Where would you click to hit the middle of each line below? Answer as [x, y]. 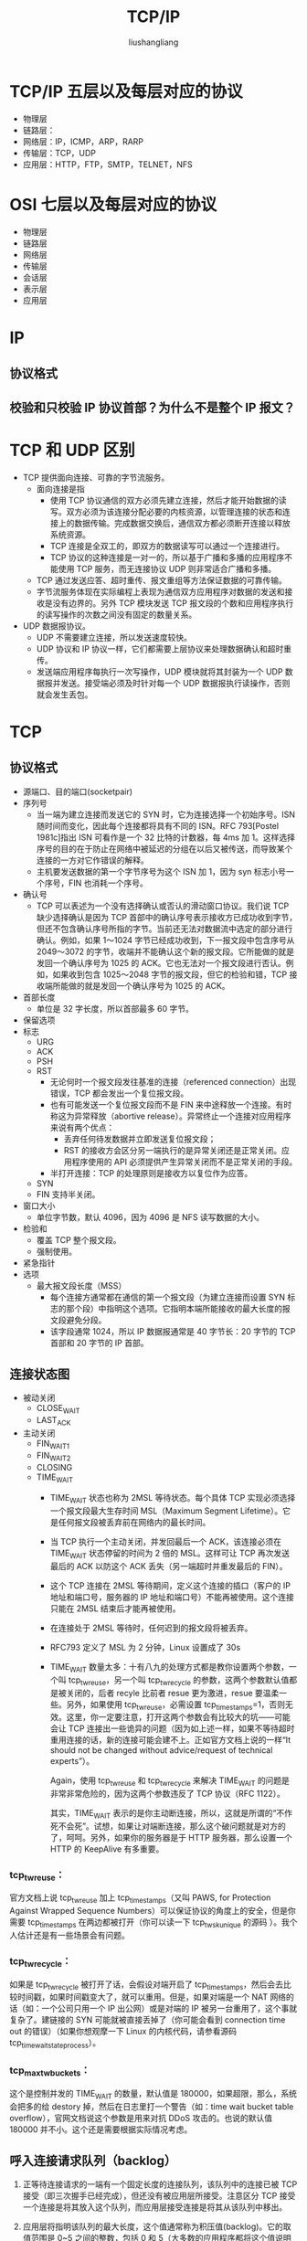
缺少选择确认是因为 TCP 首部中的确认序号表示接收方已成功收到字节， [167, 917]
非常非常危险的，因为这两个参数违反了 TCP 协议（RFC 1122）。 [167, 1794]
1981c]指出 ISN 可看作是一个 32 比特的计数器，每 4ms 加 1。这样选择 [165, 837]
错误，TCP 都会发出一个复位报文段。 [119, 1093]
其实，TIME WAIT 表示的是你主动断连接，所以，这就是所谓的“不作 [171, 1814]
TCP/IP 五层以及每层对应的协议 [127, 91]
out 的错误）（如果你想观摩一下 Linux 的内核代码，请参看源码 [123, 2032]
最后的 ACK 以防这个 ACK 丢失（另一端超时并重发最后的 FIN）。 [169, 1566]
